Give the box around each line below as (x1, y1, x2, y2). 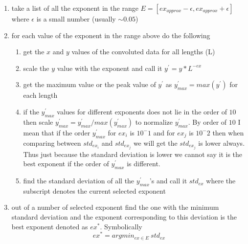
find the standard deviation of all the (23, 176, 135, 186)
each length (23, 90, 58, 100)
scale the (23, 63, 49, 73)
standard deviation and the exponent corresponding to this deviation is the (11, 212, 237, 222)
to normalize (135, 116, 173, 127)
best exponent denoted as (11, 221, 88, 231)
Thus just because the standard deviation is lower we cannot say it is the (23, 149, 243, 159)
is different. (127, 158, 160, 169)
